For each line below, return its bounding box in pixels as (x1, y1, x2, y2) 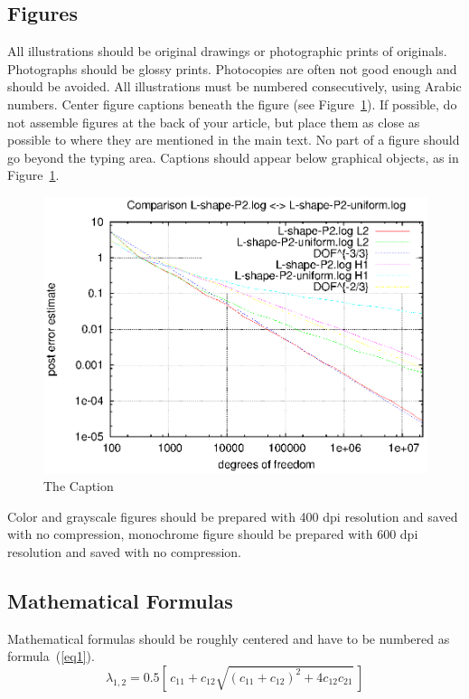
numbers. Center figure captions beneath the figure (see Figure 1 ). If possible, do (7, 94, 457, 113)
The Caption (43, 477, 114, 496)
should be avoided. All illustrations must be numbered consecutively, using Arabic (7, 77, 462, 96)
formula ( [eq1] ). (7, 647, 95, 666)
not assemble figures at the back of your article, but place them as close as (7, 112, 420, 131)
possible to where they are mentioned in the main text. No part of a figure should (7, 130, 460, 149)
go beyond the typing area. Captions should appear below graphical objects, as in (7, 147, 459, 166)
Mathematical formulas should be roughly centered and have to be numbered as (7, 628, 450, 647)
